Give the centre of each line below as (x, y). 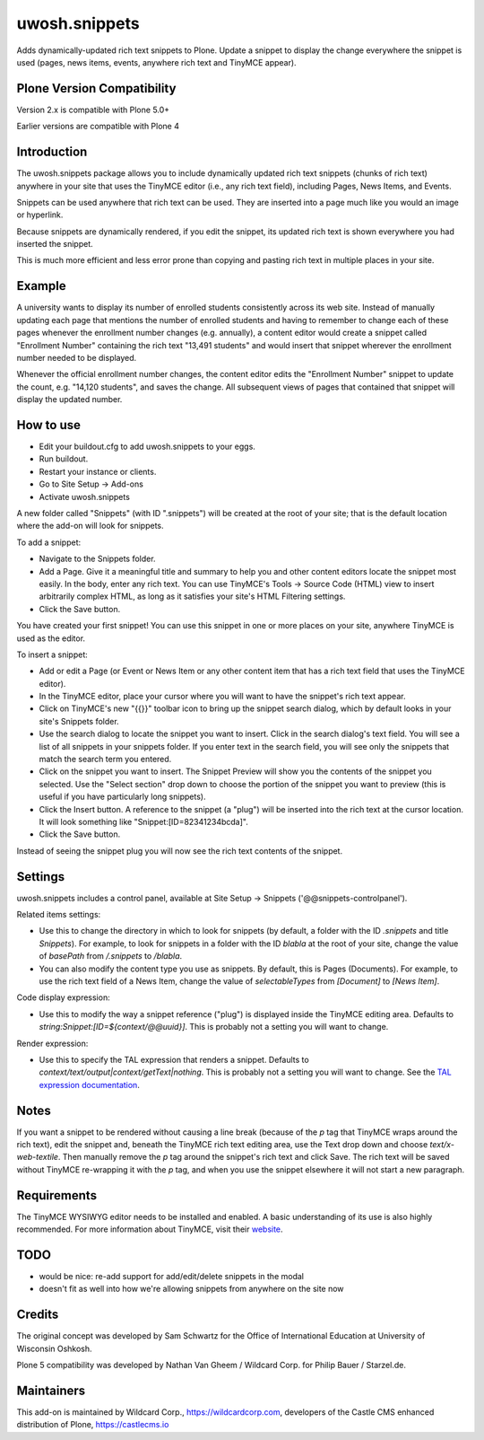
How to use (48, 425)
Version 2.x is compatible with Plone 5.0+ (93, 110)
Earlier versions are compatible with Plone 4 (98, 127)
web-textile (37, 1157)
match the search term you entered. (105, 760)
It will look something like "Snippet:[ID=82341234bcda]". (143, 821)
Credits (38, 1315)
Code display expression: (64, 997)
